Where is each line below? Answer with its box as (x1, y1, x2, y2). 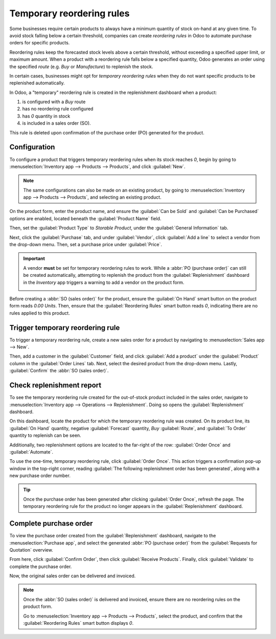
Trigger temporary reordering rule (9, 323, 120, 332)
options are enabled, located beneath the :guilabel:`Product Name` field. (9, 215, 162, 222)
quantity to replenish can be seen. (9, 432, 81, 439)
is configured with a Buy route (22, 99, 86, 105)
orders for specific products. (9, 40, 70, 46)
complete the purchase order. (9, 563, 72, 570)
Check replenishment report (9, 381, 102, 390)
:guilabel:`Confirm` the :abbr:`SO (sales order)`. (9, 368, 109, 374)
